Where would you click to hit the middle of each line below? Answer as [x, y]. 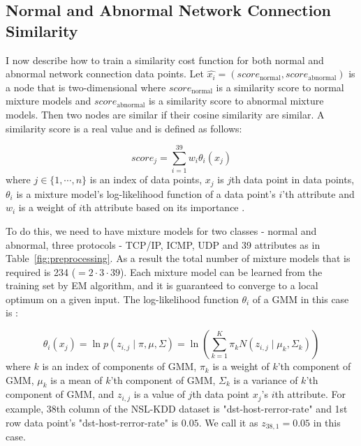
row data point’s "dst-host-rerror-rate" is [92, 422]
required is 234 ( [41, 271]
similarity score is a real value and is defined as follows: [124, 128]
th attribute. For [310, 394]
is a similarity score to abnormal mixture [236, 101]
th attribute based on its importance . [163, 207]
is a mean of [76, 379]
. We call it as [228, 422]
